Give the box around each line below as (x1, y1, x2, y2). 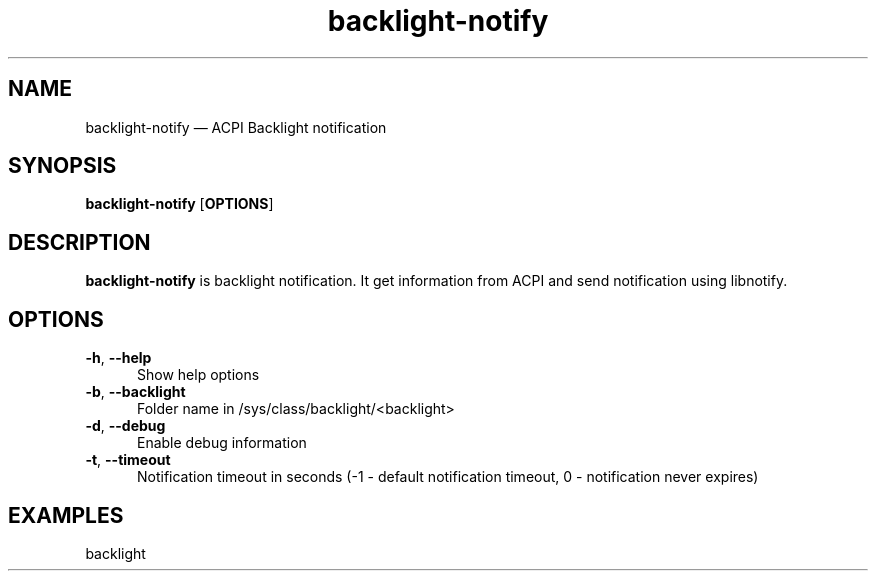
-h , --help (85, 349, 152, 367)
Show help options (137, 366, 260, 384)
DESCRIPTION (8, 229, 151, 255)
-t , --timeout (85, 451, 171, 469)
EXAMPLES (8, 502, 124, 528)
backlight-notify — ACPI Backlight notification (85, 118, 387, 136)
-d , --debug (85, 417, 166, 435)
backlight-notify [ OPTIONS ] (85, 195, 274, 213)
